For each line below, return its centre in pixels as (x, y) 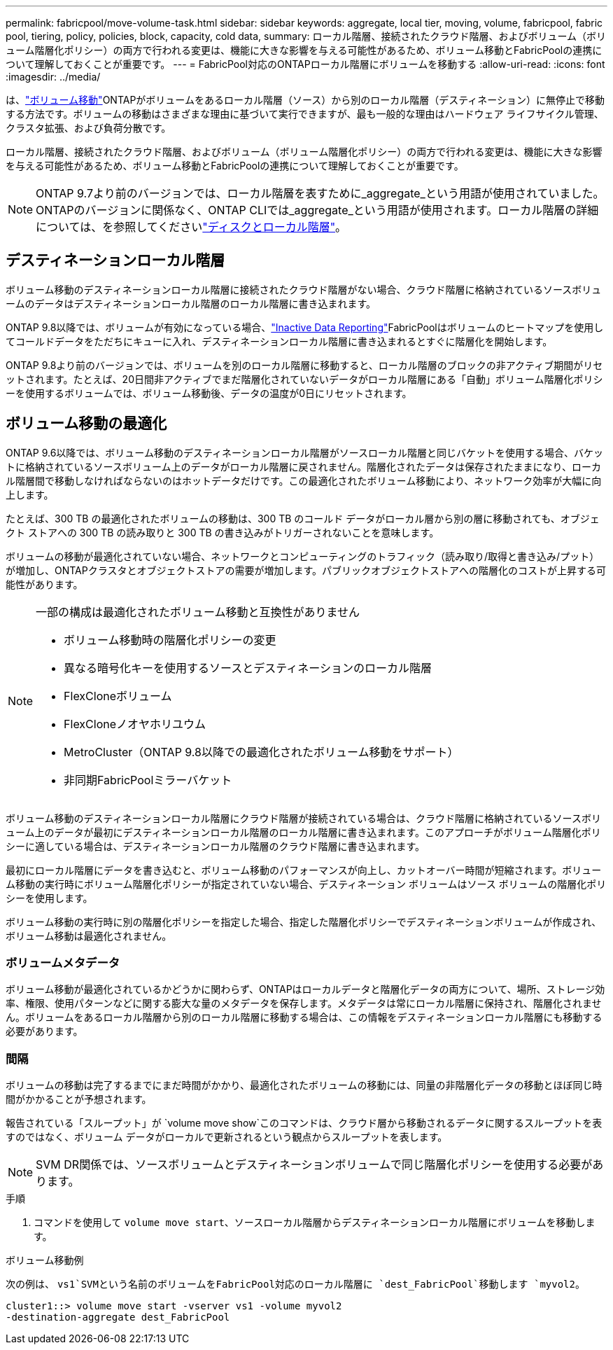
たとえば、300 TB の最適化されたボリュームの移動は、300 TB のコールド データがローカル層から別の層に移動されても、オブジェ (303, 518)
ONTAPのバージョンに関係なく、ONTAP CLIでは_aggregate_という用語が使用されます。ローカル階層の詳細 (317, 210)
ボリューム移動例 (45, 1260)
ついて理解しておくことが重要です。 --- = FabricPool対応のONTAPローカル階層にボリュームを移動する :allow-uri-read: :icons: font (305, 64)
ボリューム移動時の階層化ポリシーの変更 (170, 640)
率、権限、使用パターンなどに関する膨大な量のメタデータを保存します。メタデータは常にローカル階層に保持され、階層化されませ (304, 1003)
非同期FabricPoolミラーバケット (148, 780)
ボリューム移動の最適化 (86, 424)
